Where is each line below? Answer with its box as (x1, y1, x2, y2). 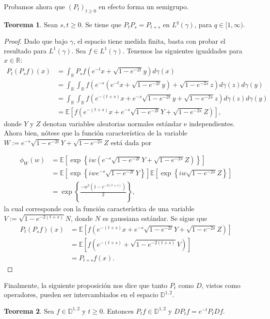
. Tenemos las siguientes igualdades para (122, 45, 242, 55)
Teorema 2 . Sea (4, 305, 54, 316)
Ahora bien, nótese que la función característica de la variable (4, 128, 188, 138)
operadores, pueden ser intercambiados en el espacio (4, 289, 159, 300)
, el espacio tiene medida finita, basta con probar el (73, 36, 225, 46)
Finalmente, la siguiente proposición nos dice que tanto (4, 280, 168, 290)
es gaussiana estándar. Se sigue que (102, 213, 207, 223)
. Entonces (103, 305, 134, 316)
